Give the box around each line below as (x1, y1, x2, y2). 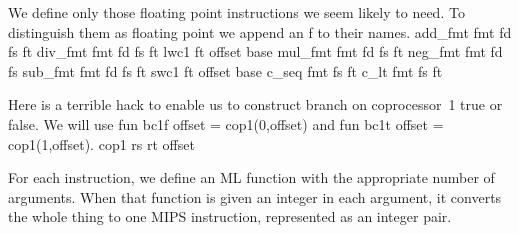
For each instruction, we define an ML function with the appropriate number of (8, 167, 495, 188)
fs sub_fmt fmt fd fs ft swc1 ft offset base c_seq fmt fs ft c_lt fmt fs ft (8, 60, 443, 81)
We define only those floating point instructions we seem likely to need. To (8, 2, 465, 22)
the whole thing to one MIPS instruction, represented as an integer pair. (8, 206, 452, 227)
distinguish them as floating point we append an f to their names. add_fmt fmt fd (8, 21, 512, 42)
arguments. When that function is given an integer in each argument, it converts (8, 186, 502, 207)
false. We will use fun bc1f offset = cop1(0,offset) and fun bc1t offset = (8, 113, 444, 134)
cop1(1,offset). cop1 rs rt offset (8, 133, 195, 154)
